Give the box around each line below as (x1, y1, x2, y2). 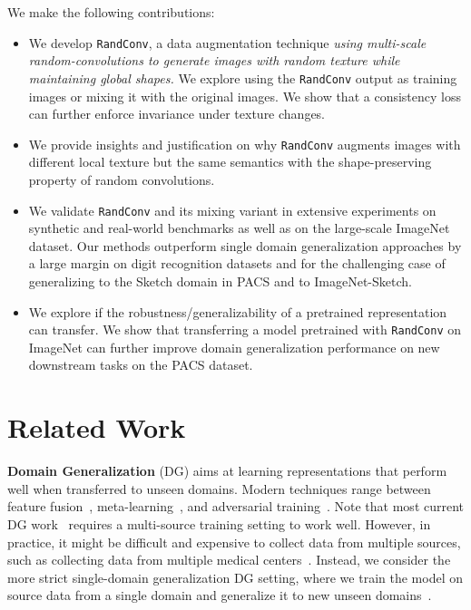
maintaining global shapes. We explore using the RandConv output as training (28, 68, 457, 87)
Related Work (7, 409, 186, 446)
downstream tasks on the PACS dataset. (28, 355, 253, 374)
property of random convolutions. (28, 169, 215, 189)
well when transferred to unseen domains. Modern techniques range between (7, 479, 431, 498)
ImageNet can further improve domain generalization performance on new (28, 337, 440, 356)
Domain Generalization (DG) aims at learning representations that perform (7, 461, 447, 480)
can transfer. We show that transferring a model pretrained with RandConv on (28, 320, 462, 339)
